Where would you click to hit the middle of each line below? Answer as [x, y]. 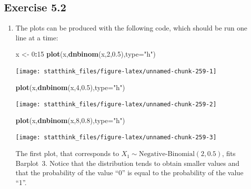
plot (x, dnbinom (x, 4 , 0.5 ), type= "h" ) [70, 87]
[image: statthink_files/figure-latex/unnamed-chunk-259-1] [116, 71]
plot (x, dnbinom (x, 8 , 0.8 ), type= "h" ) [70, 120]
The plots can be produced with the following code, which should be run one [131, 28]
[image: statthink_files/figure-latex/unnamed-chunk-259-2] [116, 105]
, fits [229, 153]
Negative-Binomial [167, 154]
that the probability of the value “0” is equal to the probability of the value [129, 173]
